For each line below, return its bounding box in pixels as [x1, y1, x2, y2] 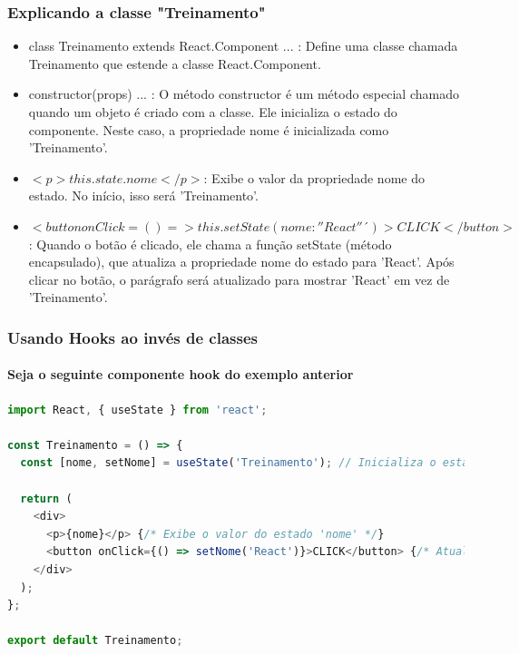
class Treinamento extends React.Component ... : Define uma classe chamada [28, 36, 458, 55]
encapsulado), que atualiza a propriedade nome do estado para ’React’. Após [28, 252, 455, 271]
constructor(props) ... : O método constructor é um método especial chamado [28, 84, 459, 103]
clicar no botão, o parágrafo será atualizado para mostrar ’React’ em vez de [28, 269, 450, 288]
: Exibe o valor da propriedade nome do [203, 168, 425, 187]
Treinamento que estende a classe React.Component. [28, 54, 321, 73]
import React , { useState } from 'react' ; [7, 403, 268, 416]
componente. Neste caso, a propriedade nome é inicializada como [28, 120, 389, 139]
